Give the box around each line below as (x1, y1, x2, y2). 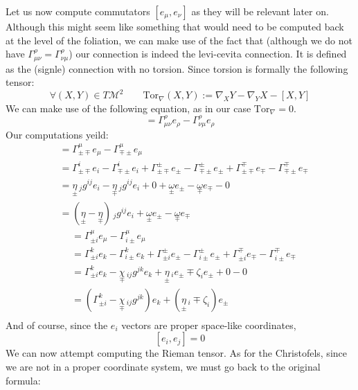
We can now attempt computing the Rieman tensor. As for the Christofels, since (6, 346, 347, 360)
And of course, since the (6, 317, 108, 332)
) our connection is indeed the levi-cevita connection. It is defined (69, 46, 347, 61)
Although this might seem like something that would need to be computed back (6, 19, 344, 33)
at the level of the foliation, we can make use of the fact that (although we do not (6, 33, 352, 47)
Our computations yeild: (6, 127, 109, 141)
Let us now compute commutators (6, 4, 150, 18)
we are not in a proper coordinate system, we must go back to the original (6, 360, 321, 374)
